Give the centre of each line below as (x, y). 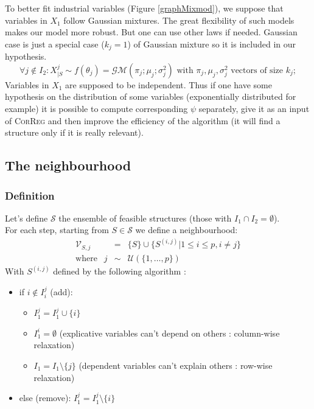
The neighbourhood (68, 165)
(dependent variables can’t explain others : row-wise (176, 365)
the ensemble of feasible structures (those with (145, 218)
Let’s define (26, 218)
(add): (61, 291)
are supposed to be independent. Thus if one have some (169, 84)
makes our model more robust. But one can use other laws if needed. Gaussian (151, 32)
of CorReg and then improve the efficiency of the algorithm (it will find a (143, 120)
